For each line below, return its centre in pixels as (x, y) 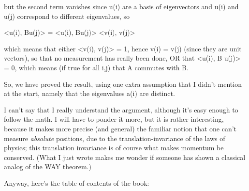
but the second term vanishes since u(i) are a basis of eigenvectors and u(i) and (121, 6)
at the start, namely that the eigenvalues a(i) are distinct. (89, 93)
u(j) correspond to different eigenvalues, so (67, 16)
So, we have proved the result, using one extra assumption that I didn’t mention (123, 84)
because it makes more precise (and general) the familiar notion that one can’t (120, 128)
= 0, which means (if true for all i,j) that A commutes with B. (96, 67)
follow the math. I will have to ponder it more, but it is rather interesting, (114, 119)
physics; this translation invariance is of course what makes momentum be (114, 148)
